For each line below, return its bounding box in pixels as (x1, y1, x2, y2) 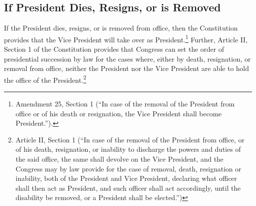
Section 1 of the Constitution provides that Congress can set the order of (4, 44, 224, 54)
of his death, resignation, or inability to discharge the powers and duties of (15, 144, 241, 154)
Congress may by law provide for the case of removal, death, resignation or (15, 163, 242, 173)
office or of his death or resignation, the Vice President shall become (15, 108, 222, 118)
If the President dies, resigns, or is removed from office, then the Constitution (4, 23, 238, 33)
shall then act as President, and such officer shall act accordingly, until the (15, 182, 241, 193)
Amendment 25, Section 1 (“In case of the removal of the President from (15, 99, 235, 109)
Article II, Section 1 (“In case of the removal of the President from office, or (15, 134, 245, 144)
